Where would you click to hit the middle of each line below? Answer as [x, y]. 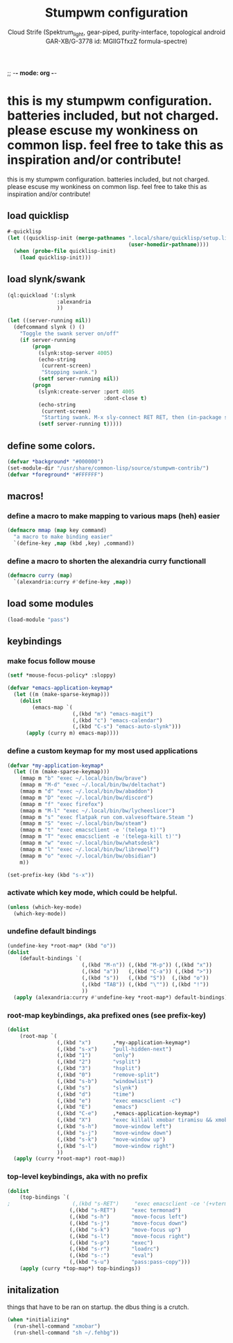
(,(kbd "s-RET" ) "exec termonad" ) [125, 1210]
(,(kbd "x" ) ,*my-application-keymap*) [123, 1043]
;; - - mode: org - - [32, 73]
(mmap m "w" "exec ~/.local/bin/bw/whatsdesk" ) [89, 843]
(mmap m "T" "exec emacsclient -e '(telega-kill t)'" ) [101, 837]
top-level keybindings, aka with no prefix [77, 1177]
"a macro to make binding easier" [63, 537]
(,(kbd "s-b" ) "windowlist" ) [105, 1081]
